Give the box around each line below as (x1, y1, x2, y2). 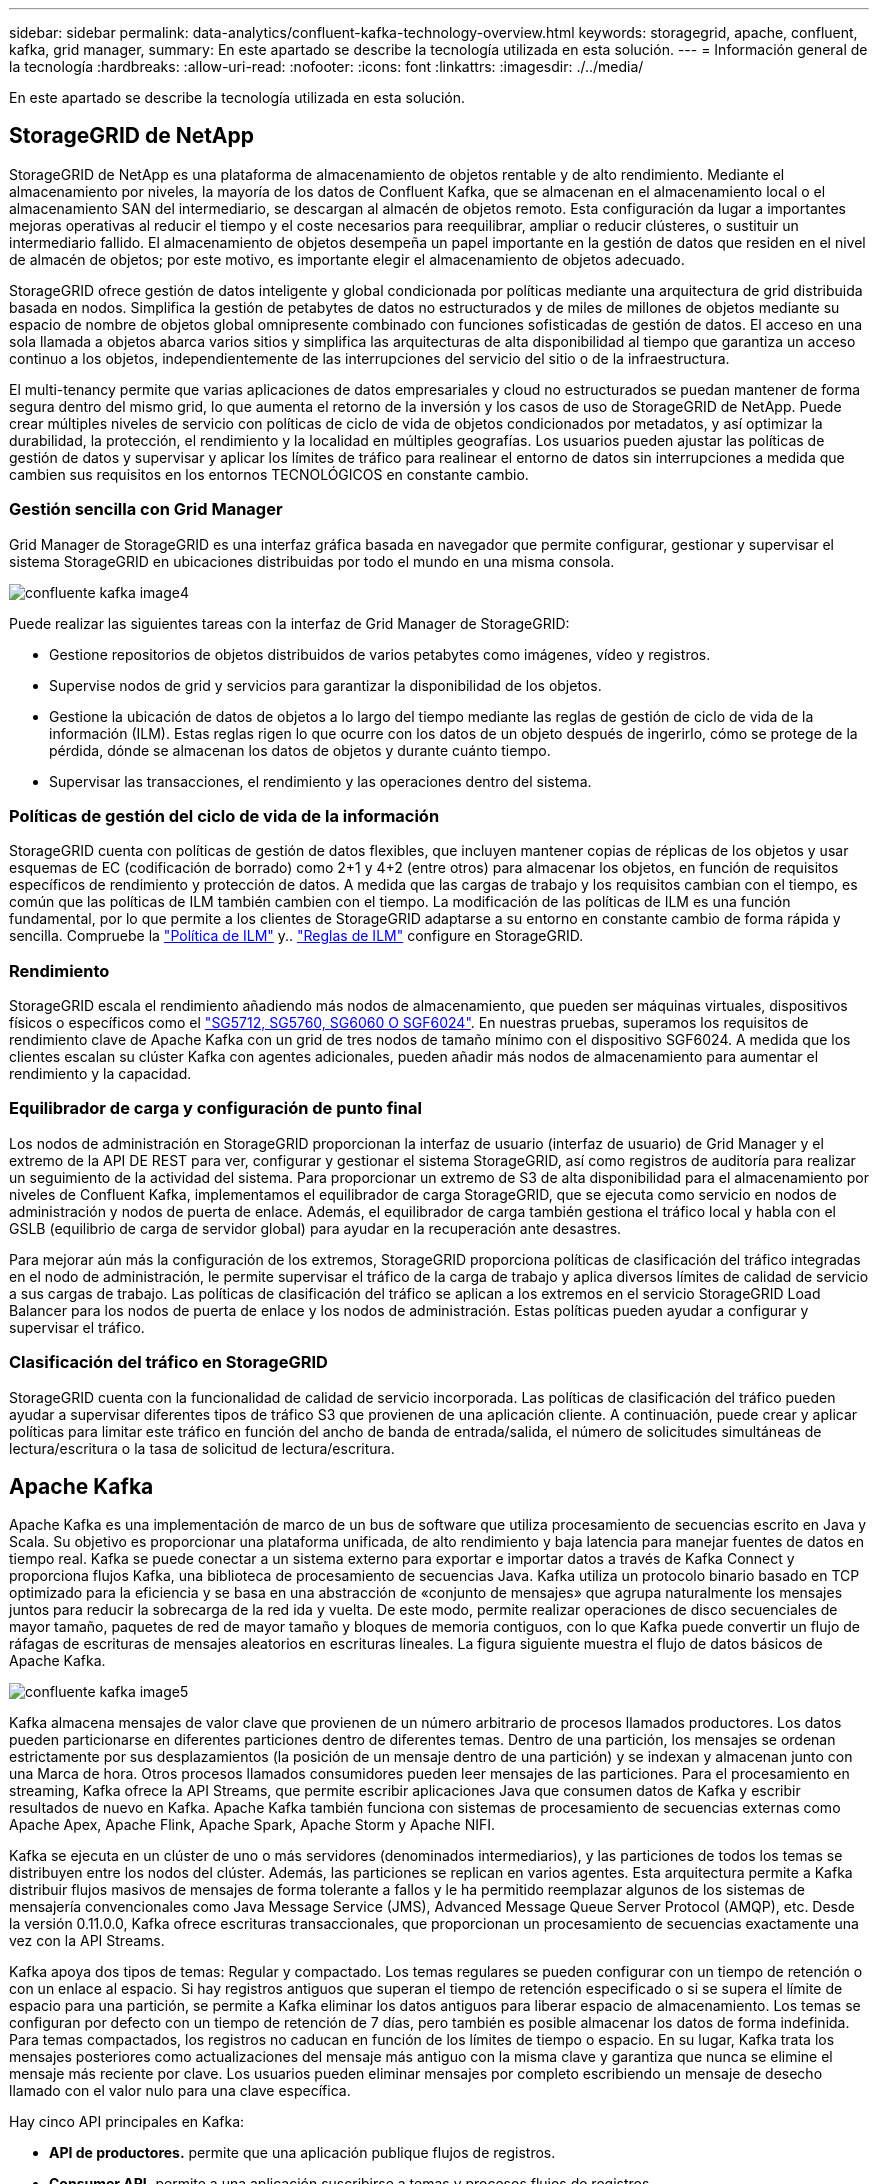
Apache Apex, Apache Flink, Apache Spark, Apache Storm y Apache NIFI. (9, 1816, 496, 1834)
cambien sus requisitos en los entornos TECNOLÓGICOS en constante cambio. (9, 465, 529, 483)
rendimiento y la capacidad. (9, 1065, 192, 1083)
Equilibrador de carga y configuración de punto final (9, 1098, 422, 1119)
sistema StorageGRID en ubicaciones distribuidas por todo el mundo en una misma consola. (9, 552, 615, 570)
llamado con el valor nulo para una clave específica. (9, 2082, 351, 2100)
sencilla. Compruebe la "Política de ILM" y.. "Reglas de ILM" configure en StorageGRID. (9, 927, 584, 945)
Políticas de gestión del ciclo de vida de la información (9, 805, 440, 826)
